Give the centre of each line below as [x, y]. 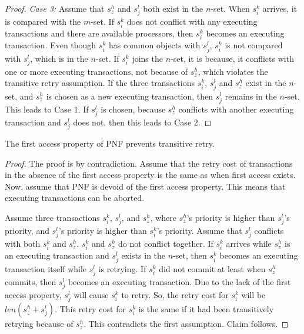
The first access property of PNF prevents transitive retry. [110, 143]
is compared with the [43, 22]
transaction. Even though [51, 45]
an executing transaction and [57, 255]
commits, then [31, 281]
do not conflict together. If [166, 244]
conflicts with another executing [236, 109]
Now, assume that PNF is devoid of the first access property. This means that [145, 186]
